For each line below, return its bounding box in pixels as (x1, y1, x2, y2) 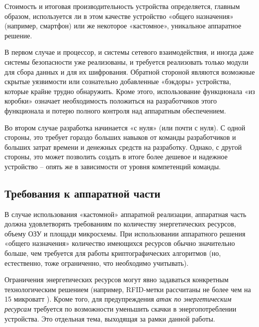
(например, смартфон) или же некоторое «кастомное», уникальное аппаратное (4, 20, 242, 31)
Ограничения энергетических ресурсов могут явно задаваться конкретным (4, 274, 229, 285)
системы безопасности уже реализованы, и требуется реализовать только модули (4, 56, 249, 67)
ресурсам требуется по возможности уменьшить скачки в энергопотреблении (4, 304, 237, 314)
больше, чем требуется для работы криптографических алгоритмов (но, (4, 248, 221, 258)
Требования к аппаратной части (4, 185, 161, 201)
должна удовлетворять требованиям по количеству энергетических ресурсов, (4, 218, 236, 229)
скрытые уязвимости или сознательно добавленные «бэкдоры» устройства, (4, 76, 231, 87)
